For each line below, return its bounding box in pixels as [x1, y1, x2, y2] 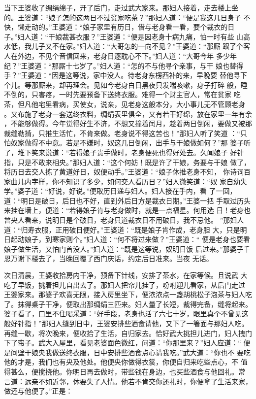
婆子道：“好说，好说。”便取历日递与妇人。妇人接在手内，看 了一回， [17, 186, 237, 196]
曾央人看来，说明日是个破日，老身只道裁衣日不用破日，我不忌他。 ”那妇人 [4, 215, 244, 225]
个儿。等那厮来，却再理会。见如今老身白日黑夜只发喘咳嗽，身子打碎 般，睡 [4, 79, 248, 90]
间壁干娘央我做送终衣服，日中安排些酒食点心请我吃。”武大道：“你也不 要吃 [10, 347, 251, 357]
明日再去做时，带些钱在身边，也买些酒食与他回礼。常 [72, 366, 245, 376]
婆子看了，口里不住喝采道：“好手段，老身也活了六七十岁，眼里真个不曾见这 [4, 308, 249, 319]
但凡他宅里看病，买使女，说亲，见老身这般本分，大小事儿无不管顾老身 [17, 99, 245, 109]
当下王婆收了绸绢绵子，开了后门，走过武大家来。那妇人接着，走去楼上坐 [4, 2, 238, 12]
